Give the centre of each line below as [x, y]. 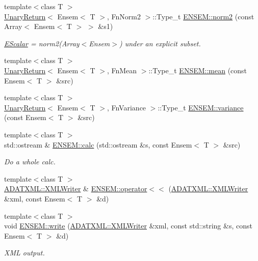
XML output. [24, 253]
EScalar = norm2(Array [42, 43]
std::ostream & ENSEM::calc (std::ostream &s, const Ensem [98, 144]
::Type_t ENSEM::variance [201, 107]
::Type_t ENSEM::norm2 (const [203, 16]
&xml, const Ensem [35, 198]
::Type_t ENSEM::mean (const [198, 70]
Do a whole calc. [30, 162]
